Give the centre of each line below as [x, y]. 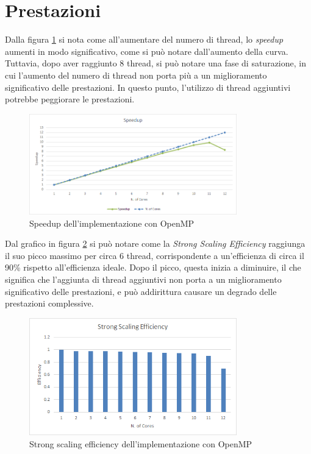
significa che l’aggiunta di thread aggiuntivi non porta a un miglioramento [143, 279]
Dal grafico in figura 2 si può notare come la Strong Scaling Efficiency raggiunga [155, 243]
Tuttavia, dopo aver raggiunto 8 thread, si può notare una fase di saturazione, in [155, 63]
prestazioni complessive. [49, 303]
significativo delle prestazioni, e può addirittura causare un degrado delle [141, 291]
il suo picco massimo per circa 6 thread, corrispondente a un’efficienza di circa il [155, 255]
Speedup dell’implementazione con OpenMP [112, 223]
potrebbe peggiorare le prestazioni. [70, 99]
